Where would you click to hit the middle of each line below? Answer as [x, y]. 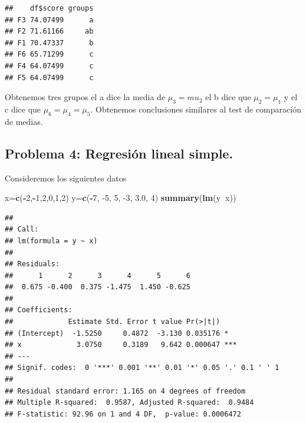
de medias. [24, 121]
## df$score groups [49, 8]
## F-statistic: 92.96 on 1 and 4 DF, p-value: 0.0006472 [123, 414]
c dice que [23, 109]
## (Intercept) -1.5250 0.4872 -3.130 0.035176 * [117, 333]
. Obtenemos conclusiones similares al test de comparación [196, 109]
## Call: [22, 229]
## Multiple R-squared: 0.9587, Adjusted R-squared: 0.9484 [129, 403]
